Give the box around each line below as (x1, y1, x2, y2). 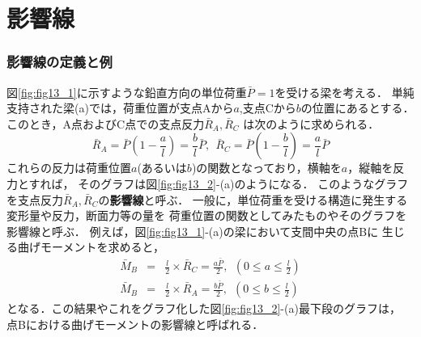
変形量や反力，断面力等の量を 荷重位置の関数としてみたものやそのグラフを (6, 207, 407, 224)
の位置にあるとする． (300, 99, 415, 116)
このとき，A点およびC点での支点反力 (6, 115, 205, 132)
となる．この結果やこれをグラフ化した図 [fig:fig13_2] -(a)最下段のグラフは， (6, 300, 401, 317)
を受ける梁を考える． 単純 (274, 83, 415, 100)
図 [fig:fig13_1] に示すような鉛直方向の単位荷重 (6, 83, 247, 100)
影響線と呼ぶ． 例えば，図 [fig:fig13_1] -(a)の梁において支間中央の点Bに (6, 222, 379, 239)
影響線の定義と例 (6, 52, 113, 72)
